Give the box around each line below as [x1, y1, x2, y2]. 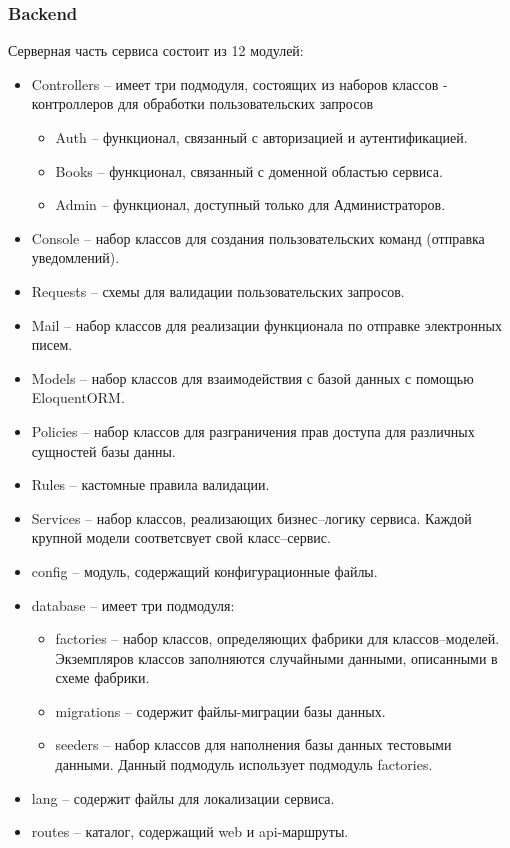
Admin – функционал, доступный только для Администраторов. [55, 194, 446, 215]
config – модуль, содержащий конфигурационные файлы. [31, 560, 378, 581]
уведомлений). [31, 247, 120, 268]
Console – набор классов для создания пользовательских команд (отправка [31, 227, 485, 248]
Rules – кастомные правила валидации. [31, 474, 270, 495]
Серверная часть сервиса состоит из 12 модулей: [8, 40, 304, 61]
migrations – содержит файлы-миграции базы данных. [55, 700, 386, 721]
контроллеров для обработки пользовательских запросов [31, 93, 374, 114]
